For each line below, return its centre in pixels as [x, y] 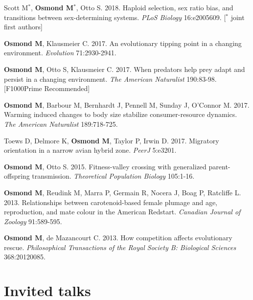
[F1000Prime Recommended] [47, 88]
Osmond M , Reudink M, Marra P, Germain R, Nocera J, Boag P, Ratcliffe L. [123, 192]
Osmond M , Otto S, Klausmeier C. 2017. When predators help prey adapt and [125, 69]
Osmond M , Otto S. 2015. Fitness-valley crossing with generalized [105, 166]
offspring [17, 176]
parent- [219, 166]
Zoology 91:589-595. [33, 221]
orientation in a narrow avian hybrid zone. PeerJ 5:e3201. [90, 150]
